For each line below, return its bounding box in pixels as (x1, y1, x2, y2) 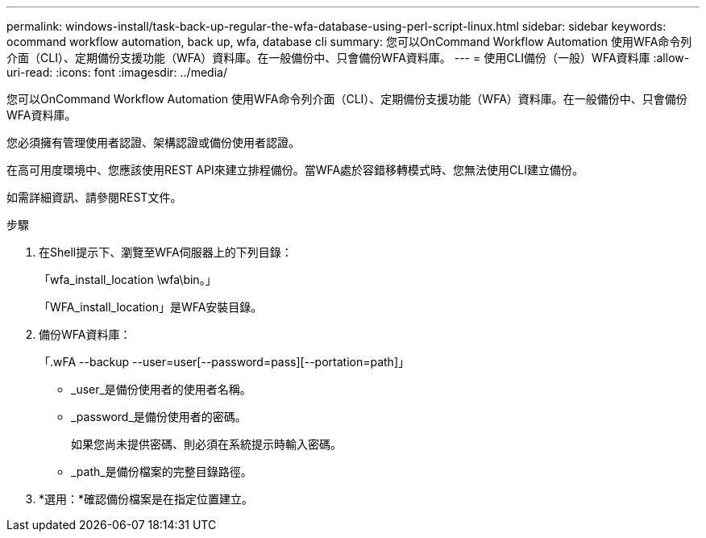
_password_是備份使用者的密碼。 (71, 410, 247, 423)
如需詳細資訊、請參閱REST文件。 (6, 190, 182, 204)
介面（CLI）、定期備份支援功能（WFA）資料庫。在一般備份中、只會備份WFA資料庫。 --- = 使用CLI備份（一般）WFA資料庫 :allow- (6, 51, 690, 65)
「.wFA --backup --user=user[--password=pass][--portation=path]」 (39, 355, 409, 369)
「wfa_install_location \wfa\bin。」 (39, 273, 217, 286)
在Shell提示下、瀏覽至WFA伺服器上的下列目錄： (39, 245, 293, 259)
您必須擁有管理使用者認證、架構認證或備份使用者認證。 (6, 136, 300, 149)
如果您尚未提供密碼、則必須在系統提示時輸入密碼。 (71, 437, 342, 451)
